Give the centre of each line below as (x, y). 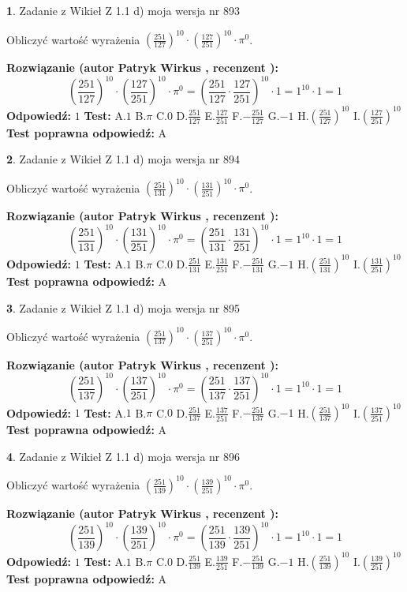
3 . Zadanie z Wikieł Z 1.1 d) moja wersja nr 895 (123, 307)
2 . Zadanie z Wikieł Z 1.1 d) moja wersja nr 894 (123, 159)
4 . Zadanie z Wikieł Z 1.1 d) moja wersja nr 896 (123, 456)
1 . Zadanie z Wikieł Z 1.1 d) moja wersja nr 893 (123, 10)
